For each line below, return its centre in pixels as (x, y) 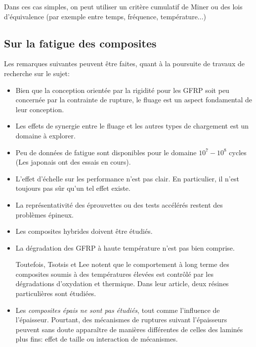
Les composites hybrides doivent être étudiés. (84, 231)
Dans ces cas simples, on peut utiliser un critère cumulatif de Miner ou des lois (123, 6)
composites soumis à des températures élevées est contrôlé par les (114, 274)
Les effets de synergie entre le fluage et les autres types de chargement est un (132, 126)
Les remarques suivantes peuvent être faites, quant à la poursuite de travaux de (124, 64)
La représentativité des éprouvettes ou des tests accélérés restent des (119, 204)
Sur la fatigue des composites (80, 43)
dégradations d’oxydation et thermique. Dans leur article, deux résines (122, 283)
